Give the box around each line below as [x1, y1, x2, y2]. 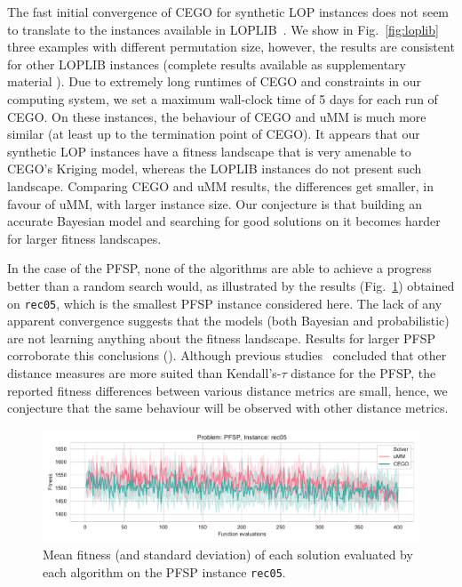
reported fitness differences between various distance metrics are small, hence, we [7, 381, 448, 399]
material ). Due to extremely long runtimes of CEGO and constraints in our [7, 72, 422, 91]
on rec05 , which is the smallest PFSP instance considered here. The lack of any [7, 293, 442, 312]
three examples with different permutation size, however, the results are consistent [7, 37, 455, 56]
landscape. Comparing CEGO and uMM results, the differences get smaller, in [7, 176, 434, 195]
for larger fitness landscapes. [7, 229, 162, 247]
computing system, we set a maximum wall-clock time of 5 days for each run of [7, 89, 438, 108]
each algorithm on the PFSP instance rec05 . [43, 563, 286, 582]
